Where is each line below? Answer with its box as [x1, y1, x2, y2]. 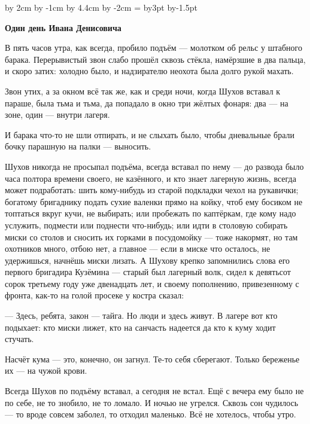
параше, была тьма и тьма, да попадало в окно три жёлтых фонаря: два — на [5, 96, 288, 109]
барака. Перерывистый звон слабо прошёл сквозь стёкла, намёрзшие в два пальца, [5, 53, 306, 65]
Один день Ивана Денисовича [5, 21, 121, 33]
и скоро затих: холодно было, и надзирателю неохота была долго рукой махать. [5, 65, 294, 77]
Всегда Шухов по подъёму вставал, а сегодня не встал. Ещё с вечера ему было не [5, 385, 304, 397]
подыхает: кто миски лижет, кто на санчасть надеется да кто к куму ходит [5, 321, 276, 333]
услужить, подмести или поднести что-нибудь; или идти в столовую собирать [5, 218, 288, 231]
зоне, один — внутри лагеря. [5, 108, 110, 121]
